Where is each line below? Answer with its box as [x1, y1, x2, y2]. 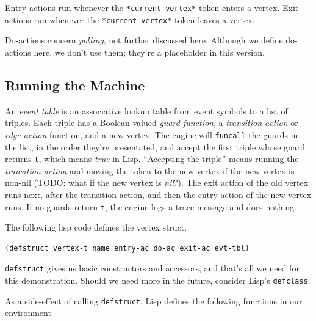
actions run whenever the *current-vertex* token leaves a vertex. [5, 13, 255, 26]
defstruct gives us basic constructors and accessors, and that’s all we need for [5, 262, 300, 275]
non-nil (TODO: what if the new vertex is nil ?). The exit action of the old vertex [5, 176, 309, 189]
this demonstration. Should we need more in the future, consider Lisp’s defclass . [5, 274, 311, 287]
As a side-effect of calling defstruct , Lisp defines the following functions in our [5, 294, 303, 307]
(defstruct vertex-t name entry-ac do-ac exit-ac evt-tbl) [5, 243, 250, 253]
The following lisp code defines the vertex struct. [5, 221, 187, 234]
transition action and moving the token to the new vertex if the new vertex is [5, 164, 295, 177]
